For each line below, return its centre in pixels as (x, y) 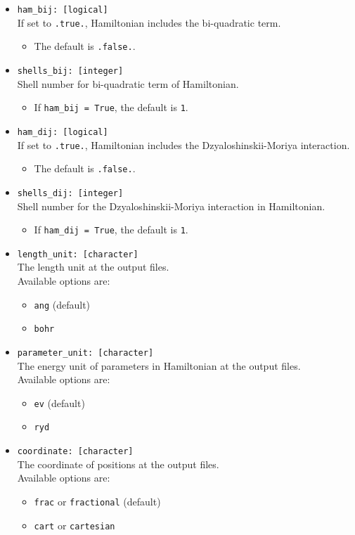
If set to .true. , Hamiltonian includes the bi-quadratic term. (149, 22)
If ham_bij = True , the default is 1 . (111, 107)
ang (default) (62, 304)
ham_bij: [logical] (63, 10)
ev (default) (59, 402)
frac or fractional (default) (97, 501)
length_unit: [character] (78, 254)
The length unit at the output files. (93, 267)
